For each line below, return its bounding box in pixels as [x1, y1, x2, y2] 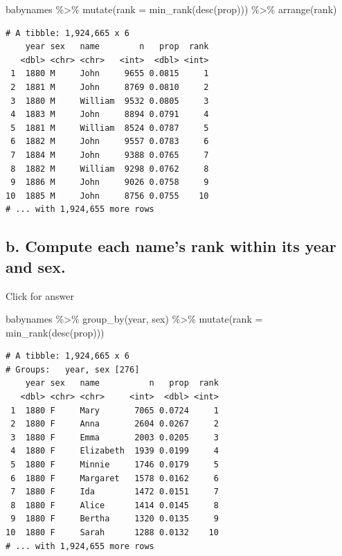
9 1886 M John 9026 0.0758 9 [10, 177, 209, 188]
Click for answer [6, 288, 74, 303]
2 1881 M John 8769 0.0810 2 [10, 82, 209, 92]
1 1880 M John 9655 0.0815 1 [10, 69, 209, 79]
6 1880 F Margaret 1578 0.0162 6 [10, 473, 219, 483]
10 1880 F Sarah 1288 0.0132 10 [6, 528, 219, 537]
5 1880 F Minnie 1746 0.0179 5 [10, 460, 219, 470]
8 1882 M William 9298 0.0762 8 [10, 163, 209, 174]
